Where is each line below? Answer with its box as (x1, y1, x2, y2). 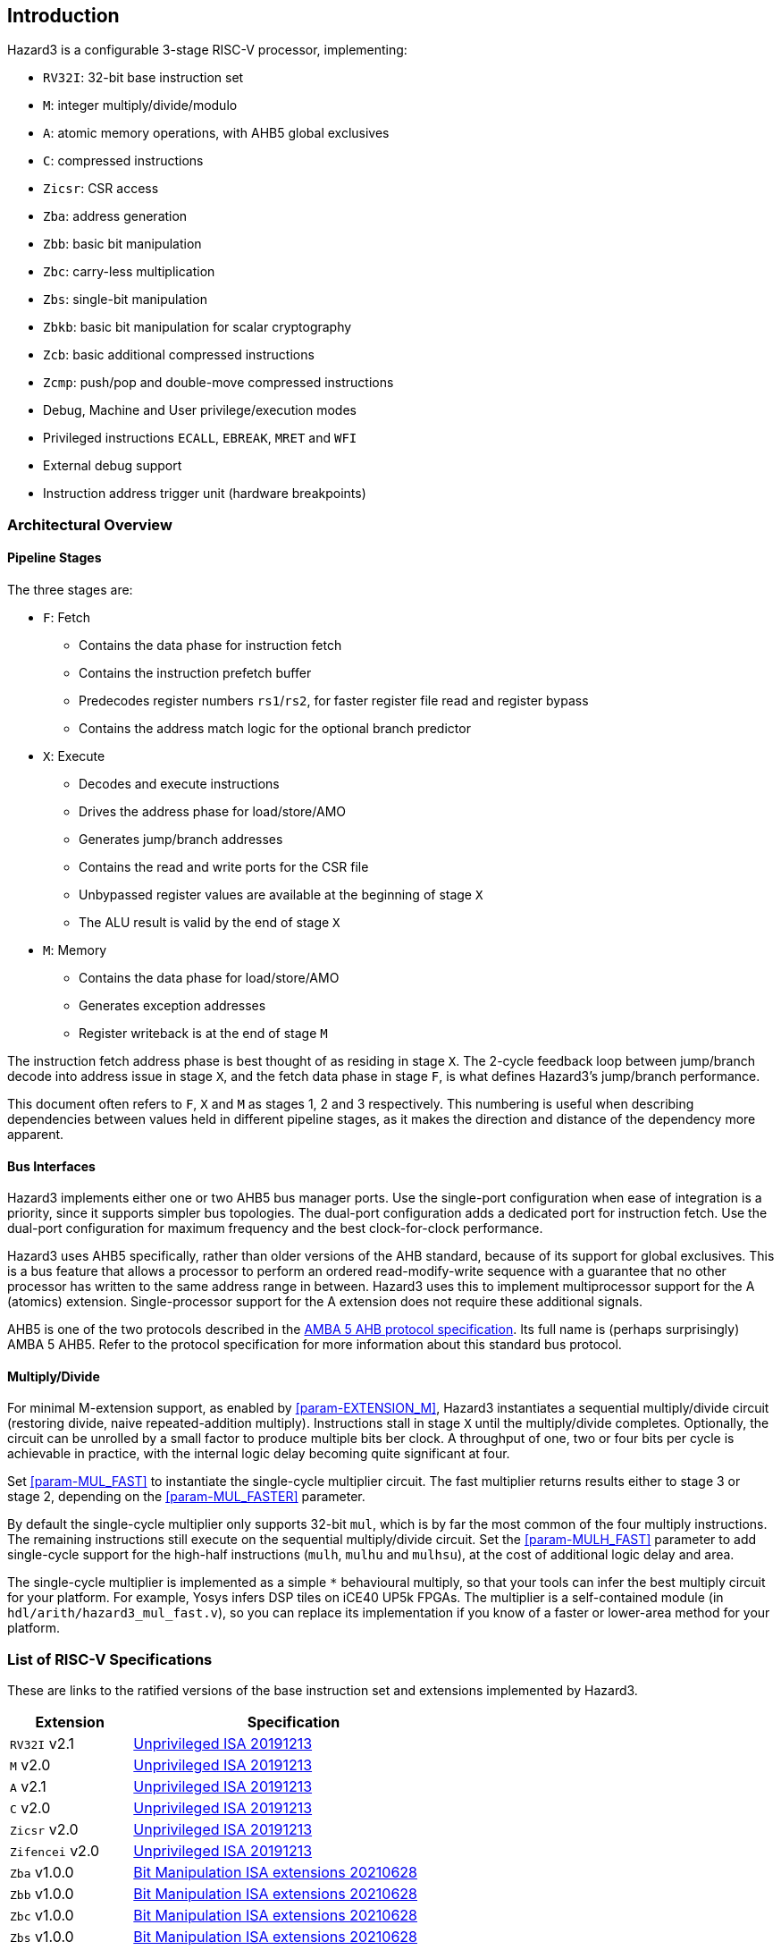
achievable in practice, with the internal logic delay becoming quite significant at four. (7, 1446, 510, 1462)
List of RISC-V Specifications (7, 1650, 213, 1668)
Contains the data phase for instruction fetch (79, 637, 342, 654)
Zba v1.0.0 (10, 1863, 74, 1882)
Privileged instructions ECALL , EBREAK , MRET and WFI (43, 430, 357, 446)
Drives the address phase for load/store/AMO (79, 804, 346, 820)
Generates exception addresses (79, 998, 266, 1014)
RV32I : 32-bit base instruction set (43, 70, 244, 86)
